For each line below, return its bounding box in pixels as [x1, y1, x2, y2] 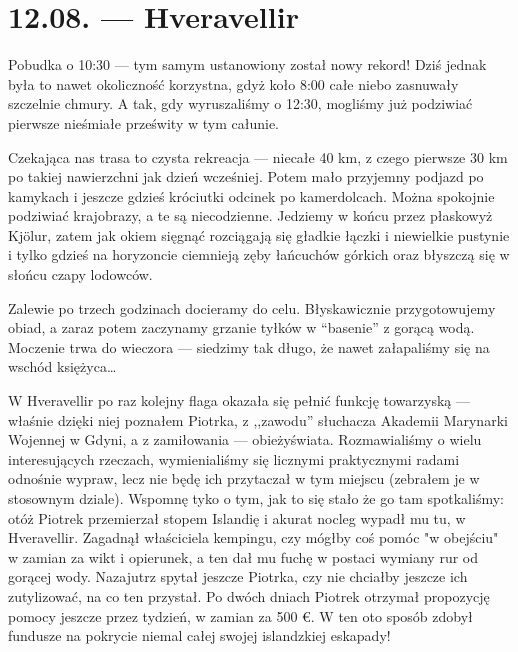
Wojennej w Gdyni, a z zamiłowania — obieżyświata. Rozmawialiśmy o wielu [8, 429, 482, 450]
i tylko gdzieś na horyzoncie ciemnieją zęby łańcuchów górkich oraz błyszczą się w [8, 244, 510, 265]
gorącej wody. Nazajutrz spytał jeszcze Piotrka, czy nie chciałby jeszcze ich [8, 566, 468, 587]
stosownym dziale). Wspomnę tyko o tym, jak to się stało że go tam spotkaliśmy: [8, 488, 504, 508]
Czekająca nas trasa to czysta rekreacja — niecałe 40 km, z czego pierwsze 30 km [8, 146, 508, 167]
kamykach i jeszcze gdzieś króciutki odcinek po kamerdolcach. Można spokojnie [8, 185, 495, 206]
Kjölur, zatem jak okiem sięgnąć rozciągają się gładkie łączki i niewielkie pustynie [8, 224, 510, 245]
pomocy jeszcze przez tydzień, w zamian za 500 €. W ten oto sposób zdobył [8, 605, 473, 626]
